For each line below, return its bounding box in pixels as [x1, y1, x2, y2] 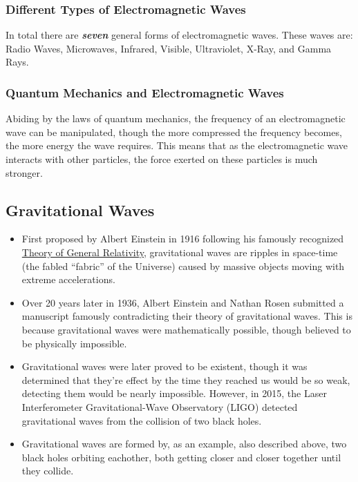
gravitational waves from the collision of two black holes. [21, 413, 262, 427]
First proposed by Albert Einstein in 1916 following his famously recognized [21, 231, 344, 246]
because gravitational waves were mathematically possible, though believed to [21, 322, 351, 336]
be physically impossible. [21, 336, 127, 350]
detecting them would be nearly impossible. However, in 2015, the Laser [21, 386, 327, 401]
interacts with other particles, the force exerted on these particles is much [6, 152, 318, 166]
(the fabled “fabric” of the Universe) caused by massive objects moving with [21, 258, 345, 273]
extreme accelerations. [21, 272, 115, 287]
